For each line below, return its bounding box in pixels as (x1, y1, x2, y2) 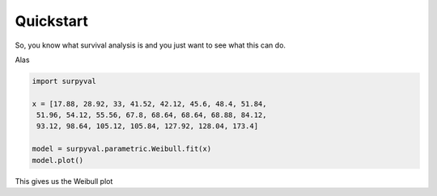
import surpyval (32, 77, 97, 85)
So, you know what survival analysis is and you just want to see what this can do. (15, 40, 286, 50)
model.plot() (32, 156, 84, 165)
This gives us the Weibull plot (15, 176, 113, 186)
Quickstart (15, 12, 89, 30)
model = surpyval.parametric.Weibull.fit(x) (32, 144, 212, 153)
